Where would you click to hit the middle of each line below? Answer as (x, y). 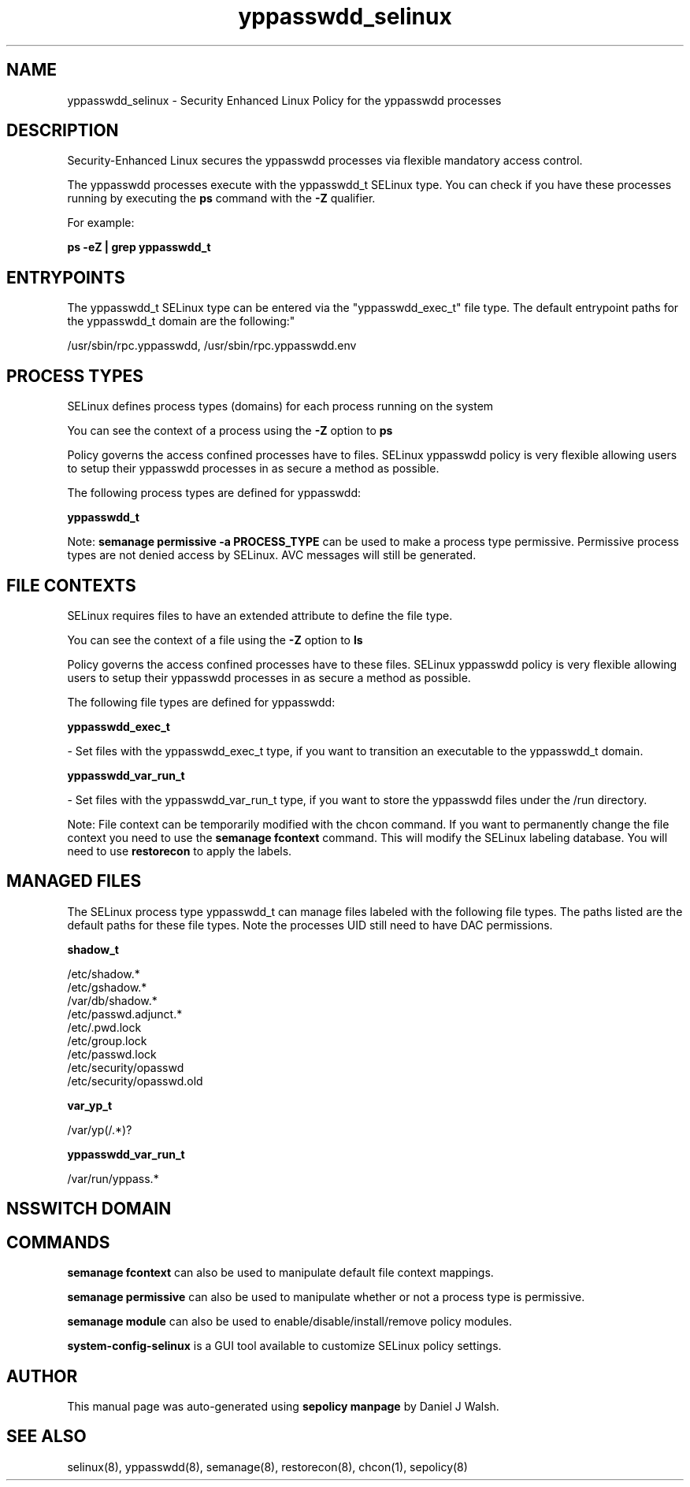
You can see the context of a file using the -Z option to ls (215, 640)
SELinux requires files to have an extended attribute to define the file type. (260, 615)
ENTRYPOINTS (66, 277)
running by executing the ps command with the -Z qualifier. (221, 198)
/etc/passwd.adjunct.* (125, 1014)
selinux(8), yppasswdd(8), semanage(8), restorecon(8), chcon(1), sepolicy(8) (267, 1467)
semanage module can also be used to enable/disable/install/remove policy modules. (290, 1322)
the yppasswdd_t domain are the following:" (181, 321)
